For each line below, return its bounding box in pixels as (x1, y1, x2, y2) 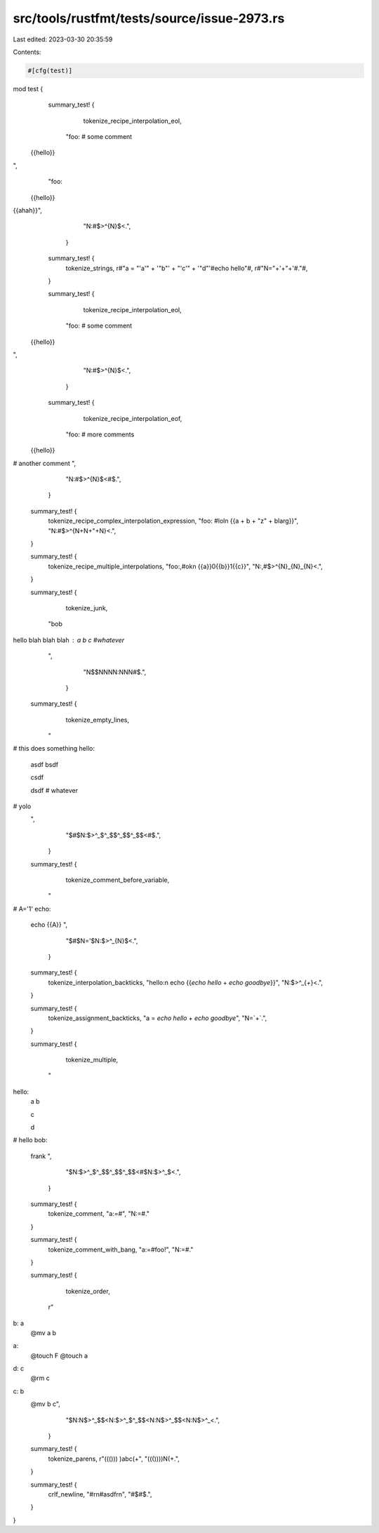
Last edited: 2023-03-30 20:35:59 (13, 35, 113, 43)
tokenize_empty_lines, (65, 716, 130, 724)
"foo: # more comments (65, 430, 135, 439)
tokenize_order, (65, 1287, 110, 1295)
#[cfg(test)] (27, 67, 73, 74)
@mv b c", (30, 1400, 61, 1408)
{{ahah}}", (13, 206, 42, 215)
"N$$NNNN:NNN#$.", (83, 667, 147, 676)
